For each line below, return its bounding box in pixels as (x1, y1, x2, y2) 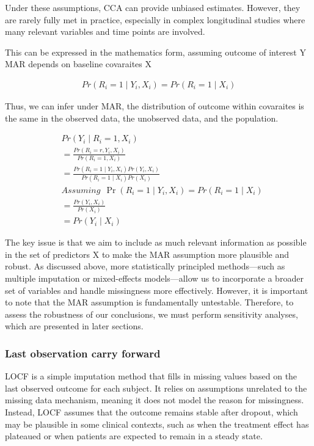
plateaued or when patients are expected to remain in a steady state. (5, 430, 263, 442)
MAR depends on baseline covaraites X (5, 57, 152, 70)
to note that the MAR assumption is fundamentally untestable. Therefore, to (5, 296, 294, 309)
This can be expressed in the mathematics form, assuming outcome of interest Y (5, 45, 306, 58)
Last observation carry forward (5, 345, 161, 360)
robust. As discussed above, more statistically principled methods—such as (5, 260, 285, 272)
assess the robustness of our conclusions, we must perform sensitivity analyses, (5, 307, 298, 320)
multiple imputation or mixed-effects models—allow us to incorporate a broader (5, 272, 304, 285)
